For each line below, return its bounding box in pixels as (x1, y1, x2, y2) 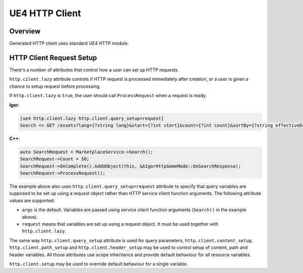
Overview (9, 27, 41, 35)
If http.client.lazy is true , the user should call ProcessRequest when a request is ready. (9, 93, 207, 99)
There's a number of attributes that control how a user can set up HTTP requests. (9, 66, 179, 73)
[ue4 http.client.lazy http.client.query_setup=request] (20, 115, 164, 121)
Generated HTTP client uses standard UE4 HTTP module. (9, 41, 129, 47)
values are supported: (9, 198, 55, 204)
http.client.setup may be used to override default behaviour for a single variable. (9, 261, 188, 267)
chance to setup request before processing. (9, 83, 101, 89)
